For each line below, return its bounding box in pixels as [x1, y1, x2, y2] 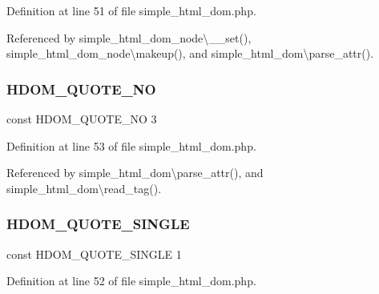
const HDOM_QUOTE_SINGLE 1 [6, 245, 182, 262]
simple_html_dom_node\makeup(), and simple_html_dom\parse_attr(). [6, 45, 374, 62]
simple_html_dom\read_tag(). [6, 179, 162, 196]
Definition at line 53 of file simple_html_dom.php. [6, 137, 256, 154]
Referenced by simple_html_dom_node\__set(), [6, 29, 252, 46]
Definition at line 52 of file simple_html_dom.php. [6, 272, 256, 289]
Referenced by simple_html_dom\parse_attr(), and [6, 164, 264, 181]
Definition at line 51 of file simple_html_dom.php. [6, 2, 256, 18]
